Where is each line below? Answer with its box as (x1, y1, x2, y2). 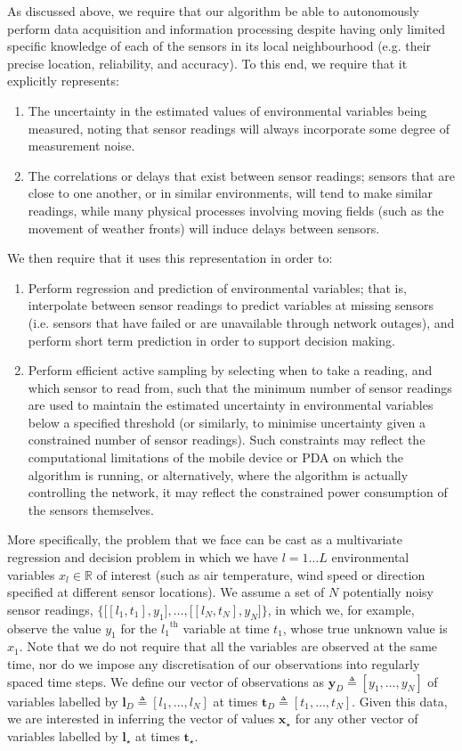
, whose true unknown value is (282, 618, 448, 637)
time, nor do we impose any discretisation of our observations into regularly (7, 655, 420, 673)
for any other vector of (295, 709, 418, 728)
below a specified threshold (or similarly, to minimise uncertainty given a (28, 412, 426, 431)
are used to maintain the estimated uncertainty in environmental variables (28, 396, 434, 414)
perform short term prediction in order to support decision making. (28, 331, 395, 349)
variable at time (182, 618, 270, 637)
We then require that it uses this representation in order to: (7, 249, 333, 267)
